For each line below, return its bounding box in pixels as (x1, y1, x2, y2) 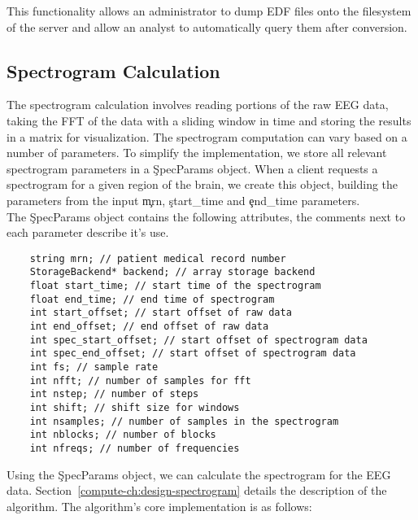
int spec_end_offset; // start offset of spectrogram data (29, 347, 356, 360)
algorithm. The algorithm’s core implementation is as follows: (7, 497, 312, 514)
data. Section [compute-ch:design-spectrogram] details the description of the (7, 482, 387, 499)
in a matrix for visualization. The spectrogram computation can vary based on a (7, 128, 407, 145)
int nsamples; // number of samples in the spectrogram (29, 415, 339, 427)
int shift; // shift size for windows (29, 401, 240, 413)
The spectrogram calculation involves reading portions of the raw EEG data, (7, 96, 389, 113)
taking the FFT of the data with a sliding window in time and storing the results (7, 111, 411, 129)
